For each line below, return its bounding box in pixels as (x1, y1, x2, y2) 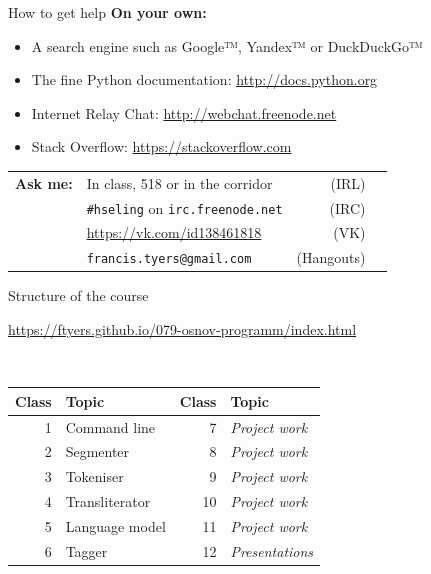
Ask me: (15, 172, 73, 193)
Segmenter (65, 441, 130, 462)
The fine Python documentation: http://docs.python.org (31, 69, 378, 90)
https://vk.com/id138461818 (86, 222, 262, 243)
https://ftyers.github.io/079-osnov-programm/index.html (8, 319, 357, 340)
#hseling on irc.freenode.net (86, 197, 283, 218)
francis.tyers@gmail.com (86, 252, 252, 267)
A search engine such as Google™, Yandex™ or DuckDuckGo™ (31, 35, 423, 56)
